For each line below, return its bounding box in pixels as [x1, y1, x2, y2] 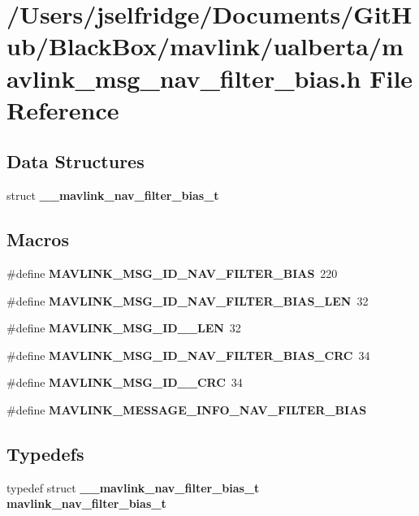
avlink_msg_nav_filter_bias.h [6, 61, 361, 94]
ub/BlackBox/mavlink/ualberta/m [6, 29, 404, 63]
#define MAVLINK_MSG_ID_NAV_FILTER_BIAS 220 [6, 264, 338, 281]
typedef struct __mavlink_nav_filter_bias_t [6, 479, 260, 496]
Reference [6, 93, 119, 126]
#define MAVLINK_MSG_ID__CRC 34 [6, 374, 243, 391]
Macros [6, 227, 69, 252]
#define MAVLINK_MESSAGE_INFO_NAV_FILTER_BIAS [6, 401, 367, 418]
